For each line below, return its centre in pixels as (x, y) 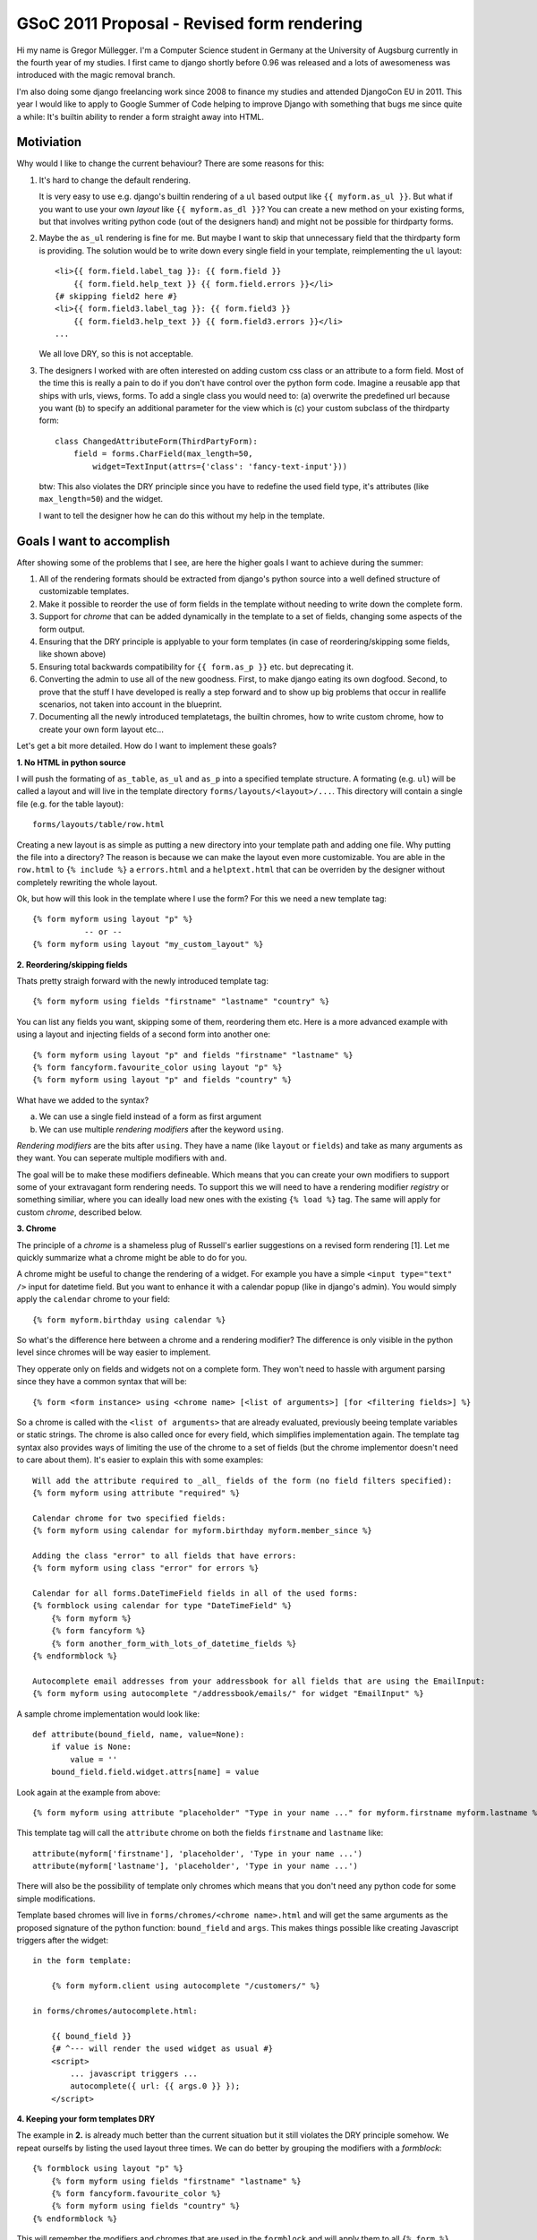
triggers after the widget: (63, 1941)
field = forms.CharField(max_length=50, (163, 454)
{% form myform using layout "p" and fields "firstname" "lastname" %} (193, 1055)
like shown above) (72, 654)
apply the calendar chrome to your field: (93, 1299)
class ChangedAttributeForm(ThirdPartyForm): (157, 441)
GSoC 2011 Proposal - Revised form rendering (190, 23)
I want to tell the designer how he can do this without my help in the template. (182, 515)
